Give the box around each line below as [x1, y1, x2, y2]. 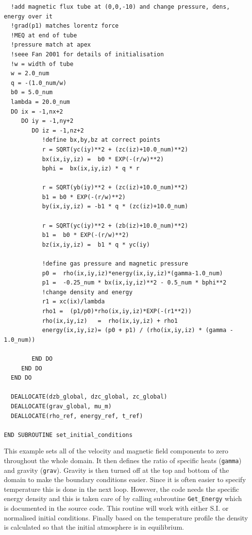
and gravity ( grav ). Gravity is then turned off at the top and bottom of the [4, 465, 229, 475]
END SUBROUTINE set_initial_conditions [4, 431, 133, 438]
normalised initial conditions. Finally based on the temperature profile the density [4, 512, 248, 522]
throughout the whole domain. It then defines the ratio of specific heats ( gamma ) [4, 455, 242, 465]
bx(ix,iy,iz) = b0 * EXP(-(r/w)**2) [42, 155, 164, 163]
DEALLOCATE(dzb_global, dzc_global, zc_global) [11, 393, 168, 401]
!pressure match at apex [11, 41, 91, 49]
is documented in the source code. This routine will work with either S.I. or [4, 503, 229, 513]
